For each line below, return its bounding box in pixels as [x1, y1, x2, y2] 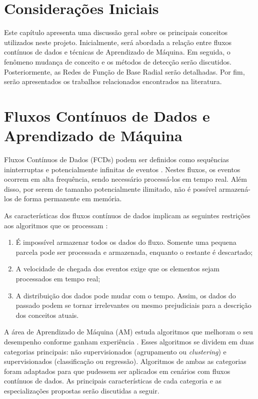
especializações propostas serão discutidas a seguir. [4, 385, 159, 395]
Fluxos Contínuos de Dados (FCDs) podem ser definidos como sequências [4, 154, 229, 164]
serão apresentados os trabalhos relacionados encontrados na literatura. [4, 76, 222, 87]
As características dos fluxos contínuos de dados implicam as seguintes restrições [4, 210, 250, 220]
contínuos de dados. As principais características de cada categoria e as [4, 375, 222, 386]
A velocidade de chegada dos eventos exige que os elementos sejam [15, 263, 219, 274]
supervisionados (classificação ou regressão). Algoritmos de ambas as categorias [4, 356, 246, 366]
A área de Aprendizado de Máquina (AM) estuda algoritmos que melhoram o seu [4, 326, 253, 337]
